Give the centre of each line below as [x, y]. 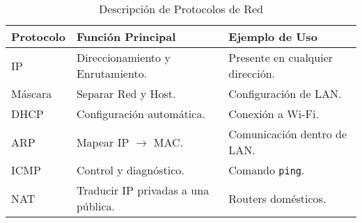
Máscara [32, 93]
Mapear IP [103, 142]
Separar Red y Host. [126, 93]
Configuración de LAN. [285, 93]
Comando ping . [267, 170]
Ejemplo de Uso [273, 36]
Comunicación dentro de [288, 134]
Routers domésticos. [277, 198]
